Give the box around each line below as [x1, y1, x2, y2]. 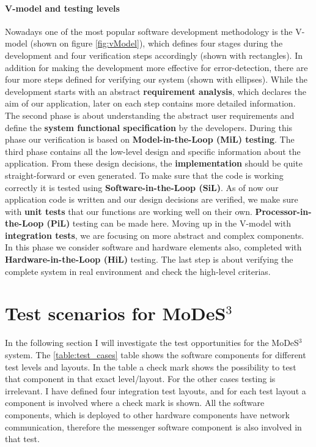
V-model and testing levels [5, 1, 120, 14]
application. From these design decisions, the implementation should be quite [5, 157, 303, 170]
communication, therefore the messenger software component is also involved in [5, 420, 302, 433]
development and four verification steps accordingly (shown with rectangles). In [5, 48, 303, 61]
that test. [5, 432, 40, 445]
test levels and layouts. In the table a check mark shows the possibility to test [5, 360, 296, 373]
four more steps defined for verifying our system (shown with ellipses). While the [5, 73, 308, 86]
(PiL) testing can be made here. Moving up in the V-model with [46, 217, 291, 230]
